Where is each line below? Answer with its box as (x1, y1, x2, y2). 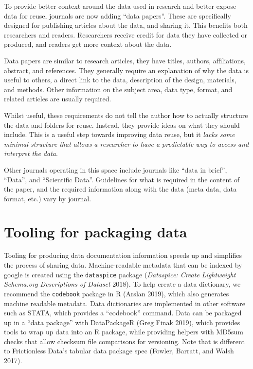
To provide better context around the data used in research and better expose (4, 1, 236, 11)
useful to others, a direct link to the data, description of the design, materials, (4, 75, 236, 85)
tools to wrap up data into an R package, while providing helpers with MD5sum (4, 327, 243, 337)
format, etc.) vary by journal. (4, 193, 91, 203)
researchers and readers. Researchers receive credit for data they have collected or (4, 29, 247, 39)
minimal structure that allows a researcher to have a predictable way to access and (4, 138, 249, 149)
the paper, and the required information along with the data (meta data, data (4, 184, 237, 194)
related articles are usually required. (4, 94, 111, 104)
